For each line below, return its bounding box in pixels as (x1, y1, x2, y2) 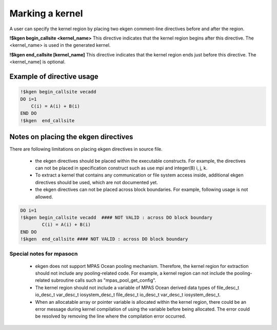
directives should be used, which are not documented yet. (35, 179, 159, 185)
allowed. (35, 193, 53, 200)
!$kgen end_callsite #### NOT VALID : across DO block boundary (20, 236, 188, 242)
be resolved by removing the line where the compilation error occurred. (35, 313, 186, 319)
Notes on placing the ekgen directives (9, 132, 133, 141)
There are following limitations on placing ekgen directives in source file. (9, 146, 163, 152)
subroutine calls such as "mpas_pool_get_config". (51, 277, 156, 283)
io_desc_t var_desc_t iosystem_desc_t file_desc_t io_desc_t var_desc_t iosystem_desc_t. (35, 292, 221, 298)
